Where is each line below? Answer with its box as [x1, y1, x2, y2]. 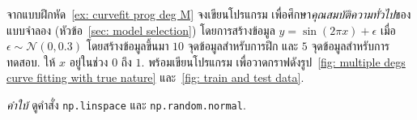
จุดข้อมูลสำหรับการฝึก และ [187, 37, 299, 54]
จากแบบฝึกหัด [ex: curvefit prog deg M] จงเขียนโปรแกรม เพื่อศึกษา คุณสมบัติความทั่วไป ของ [6, 6, 411, 22]
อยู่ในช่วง [69, 53, 109, 70]
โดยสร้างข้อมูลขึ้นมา [86, 37, 169, 54]
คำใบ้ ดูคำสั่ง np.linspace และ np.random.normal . [6, 96, 246, 113]
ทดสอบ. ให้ [6, 53, 56, 70]
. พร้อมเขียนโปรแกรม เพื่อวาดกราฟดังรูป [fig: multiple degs [141, 53, 406, 70]
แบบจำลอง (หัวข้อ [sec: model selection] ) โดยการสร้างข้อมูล [6, 21, 275, 38]
